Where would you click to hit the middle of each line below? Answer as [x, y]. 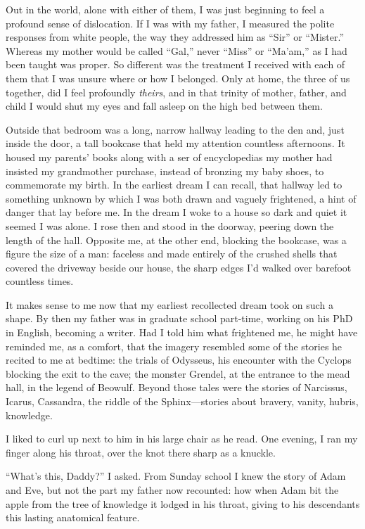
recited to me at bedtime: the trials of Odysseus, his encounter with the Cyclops [179, 360]
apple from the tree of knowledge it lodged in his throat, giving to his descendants [183, 503]
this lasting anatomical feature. [73, 517]
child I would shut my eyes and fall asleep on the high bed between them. [164, 106]
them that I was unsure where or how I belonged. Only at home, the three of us [178, 78]
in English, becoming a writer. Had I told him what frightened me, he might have [182, 332]
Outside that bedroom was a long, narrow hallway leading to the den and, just [175, 129]
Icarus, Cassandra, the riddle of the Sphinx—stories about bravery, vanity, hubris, [182, 401]
